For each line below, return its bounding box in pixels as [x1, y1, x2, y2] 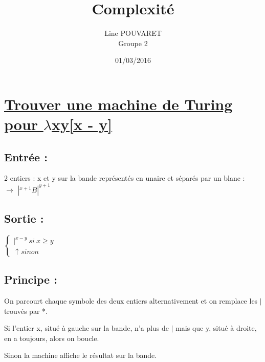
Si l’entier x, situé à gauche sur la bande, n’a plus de [4, 323, 169, 333]
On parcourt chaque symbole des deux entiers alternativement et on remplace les [4, 295, 258, 306]
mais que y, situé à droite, [175, 323, 257, 333]
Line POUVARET [104, 28, 162, 38]
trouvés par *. [4, 305, 48, 316]
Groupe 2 [118, 37, 148, 48]
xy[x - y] [52, 114, 113, 135]
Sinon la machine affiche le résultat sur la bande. [4, 350, 157, 360]
